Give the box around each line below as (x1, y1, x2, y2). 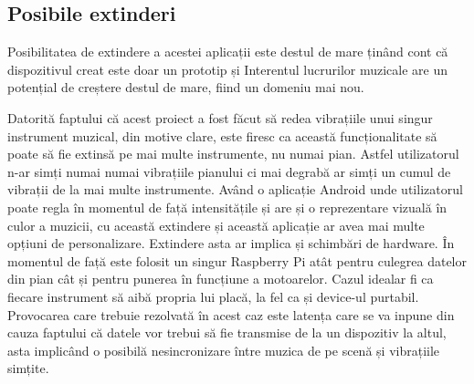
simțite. (7, 358, 49, 378)
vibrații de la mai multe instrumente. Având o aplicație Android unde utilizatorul (7, 180, 463, 199)
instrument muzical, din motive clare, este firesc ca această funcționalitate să (7, 126, 437, 145)
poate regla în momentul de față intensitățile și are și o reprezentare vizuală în (7, 197, 448, 216)
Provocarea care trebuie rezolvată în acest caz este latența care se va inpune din (7, 305, 455, 324)
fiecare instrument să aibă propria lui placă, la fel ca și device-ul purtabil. (7, 286, 419, 306)
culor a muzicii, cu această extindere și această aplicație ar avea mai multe (7, 215, 425, 234)
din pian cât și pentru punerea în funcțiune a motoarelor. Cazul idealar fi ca (7, 269, 434, 288)
